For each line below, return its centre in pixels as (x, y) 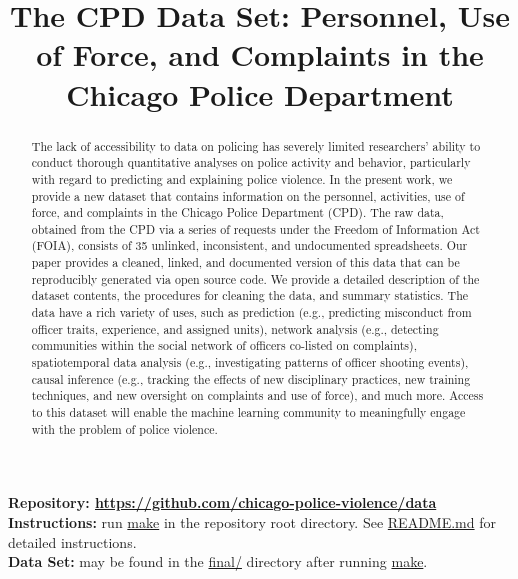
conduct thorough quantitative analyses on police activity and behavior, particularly (251, 162)
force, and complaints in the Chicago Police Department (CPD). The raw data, (237, 212)
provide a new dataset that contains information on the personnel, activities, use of (248, 195)
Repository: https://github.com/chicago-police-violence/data (222, 502)
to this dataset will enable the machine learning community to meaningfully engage (248, 412)
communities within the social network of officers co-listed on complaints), (224, 345)
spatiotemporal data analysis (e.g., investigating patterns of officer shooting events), (250, 362)
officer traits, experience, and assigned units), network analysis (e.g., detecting (235, 328)
